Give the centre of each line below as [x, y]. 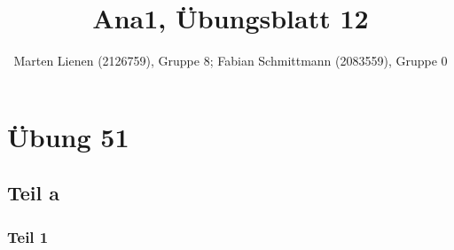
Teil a [34, 193]
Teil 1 [28, 236]
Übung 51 [68, 136]
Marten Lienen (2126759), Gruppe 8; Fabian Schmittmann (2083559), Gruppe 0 [231, 61]
